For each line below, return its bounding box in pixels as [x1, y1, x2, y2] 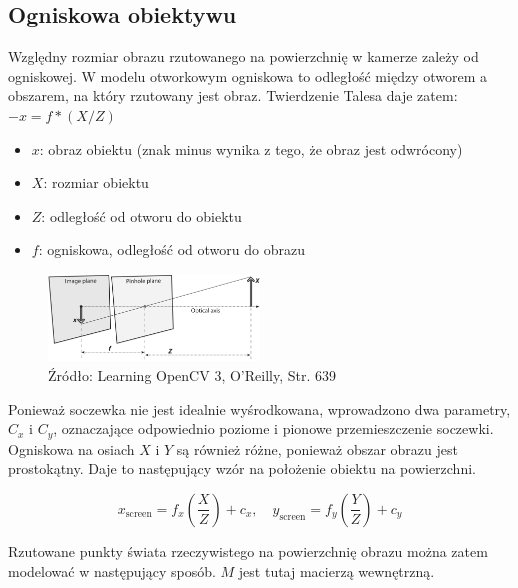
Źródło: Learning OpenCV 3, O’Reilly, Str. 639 [48, 365, 336, 386]
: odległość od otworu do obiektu [41, 205, 242, 226]
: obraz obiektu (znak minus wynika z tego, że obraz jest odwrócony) [39, 138, 463, 159]
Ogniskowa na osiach [8, 438, 135, 459]
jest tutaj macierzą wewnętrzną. [238, 560, 435, 581]
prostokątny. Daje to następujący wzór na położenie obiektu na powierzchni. [8, 458, 476, 479]
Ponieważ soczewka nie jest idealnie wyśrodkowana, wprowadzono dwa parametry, [8, 398, 511, 419]
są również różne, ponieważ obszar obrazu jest [176, 438, 458, 459]
